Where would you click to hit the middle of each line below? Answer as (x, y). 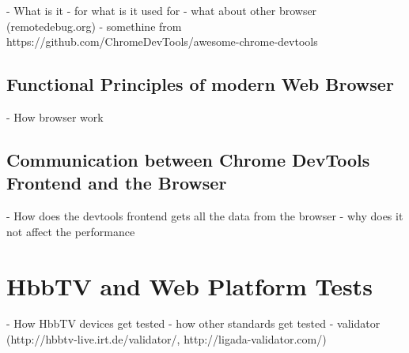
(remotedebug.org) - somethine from (94, 26)
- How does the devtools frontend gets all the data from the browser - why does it (205, 216)
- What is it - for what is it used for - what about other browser (162, 10)
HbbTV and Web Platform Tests (189, 285)
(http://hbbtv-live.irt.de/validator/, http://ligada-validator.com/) (167, 339)
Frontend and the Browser (117, 183)
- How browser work (55, 116)
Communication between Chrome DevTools (188, 159)
